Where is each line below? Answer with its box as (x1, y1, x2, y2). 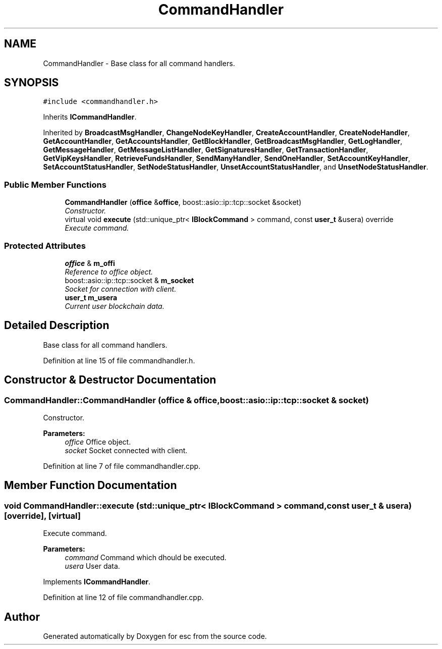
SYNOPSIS (4, 76, 59, 89)
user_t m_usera (65, 293, 118, 302)
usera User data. (65, 562, 120, 571)
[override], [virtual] (4, 510, 81, 521)
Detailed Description (4, 319, 109, 332)
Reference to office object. (65, 267, 153, 276)
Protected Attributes (4, 240, 86, 251)
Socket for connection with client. (65, 284, 177, 293)
